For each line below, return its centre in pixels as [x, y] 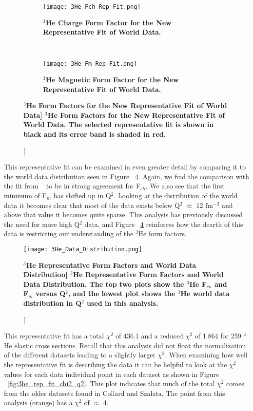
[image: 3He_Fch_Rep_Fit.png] [92, 7]
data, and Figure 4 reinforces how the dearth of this [164, 224]
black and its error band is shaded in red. [95, 134]
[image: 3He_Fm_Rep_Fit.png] [90, 64]
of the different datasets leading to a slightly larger [80, 355]
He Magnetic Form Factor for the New [112, 80]
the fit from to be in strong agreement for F [72, 186]
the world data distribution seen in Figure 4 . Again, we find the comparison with [127, 176]
